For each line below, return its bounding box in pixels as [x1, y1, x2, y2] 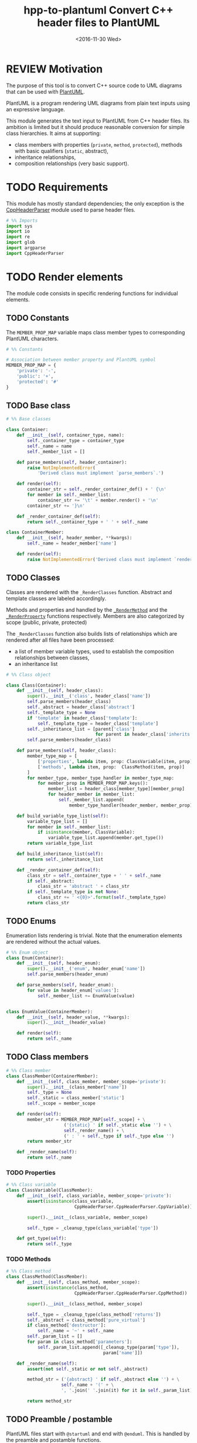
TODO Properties [6, 1168, 56, 1176]
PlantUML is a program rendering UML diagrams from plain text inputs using [6, 99, 191, 107]
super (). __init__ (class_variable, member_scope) [27, 1214, 148, 1220]
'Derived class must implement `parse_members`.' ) [37, 470, 164, 476]
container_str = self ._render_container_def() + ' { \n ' [27, 486, 167, 492]
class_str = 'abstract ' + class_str [37, 884, 130, 890]
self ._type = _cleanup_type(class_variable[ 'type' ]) [27, 1225, 159, 1231]
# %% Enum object [6, 949, 49, 956]
